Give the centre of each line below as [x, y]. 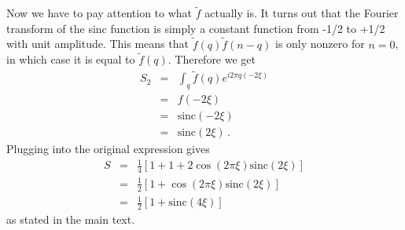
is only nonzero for [320, 44]
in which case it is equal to [71, 59]
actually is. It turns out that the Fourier [302, 13]
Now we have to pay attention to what [99, 13]
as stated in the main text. [71, 219]
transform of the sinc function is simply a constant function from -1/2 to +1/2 [196, 28]
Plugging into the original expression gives [108, 149]
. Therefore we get [212, 59]
